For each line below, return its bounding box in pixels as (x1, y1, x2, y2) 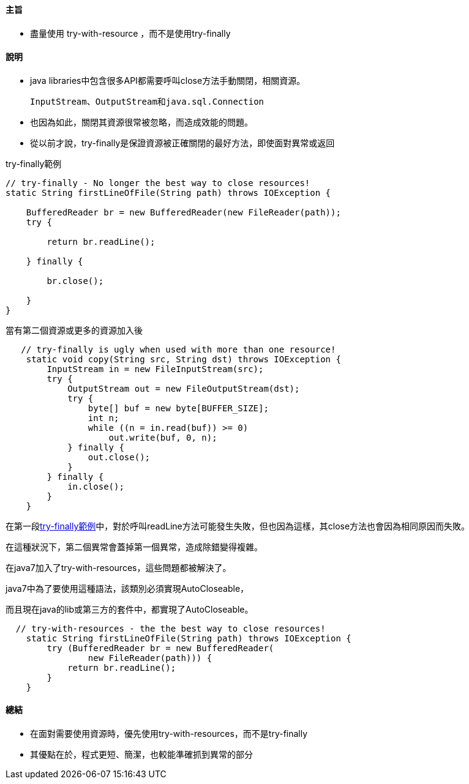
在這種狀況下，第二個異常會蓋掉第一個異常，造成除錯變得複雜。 (6, 541, 263, 552)
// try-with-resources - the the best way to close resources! (15, 623, 326, 633)
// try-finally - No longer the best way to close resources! (6, 177, 310, 188)
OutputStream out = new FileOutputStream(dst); (67, 383, 300, 394)
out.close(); (88, 452, 151, 462)
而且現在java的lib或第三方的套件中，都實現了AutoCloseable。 (6, 603, 253, 614)
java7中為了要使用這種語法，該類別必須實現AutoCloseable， (6, 583, 249, 594)
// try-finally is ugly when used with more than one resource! (21, 344, 336, 354)
